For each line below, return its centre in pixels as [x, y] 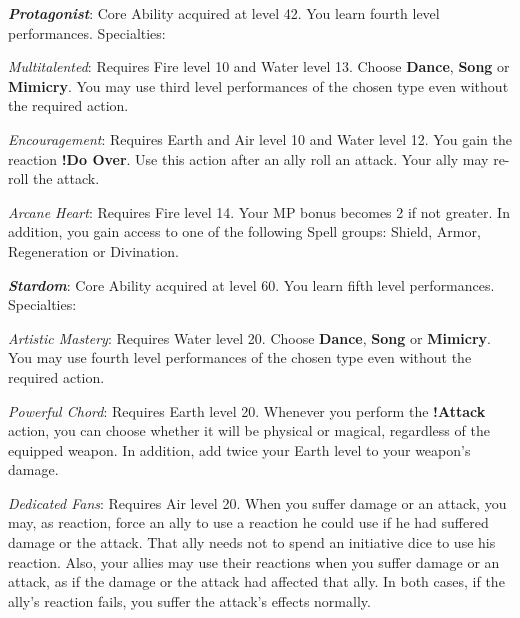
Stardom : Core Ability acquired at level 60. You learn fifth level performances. [251, 284]
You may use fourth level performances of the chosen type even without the [240, 357]
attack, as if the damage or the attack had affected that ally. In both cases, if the [256, 581]
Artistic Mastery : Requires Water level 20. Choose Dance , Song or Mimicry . [249, 337]
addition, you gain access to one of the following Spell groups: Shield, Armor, [244, 231]
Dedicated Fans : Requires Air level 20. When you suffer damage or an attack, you [257, 502]
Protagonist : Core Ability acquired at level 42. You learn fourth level [224, 13]
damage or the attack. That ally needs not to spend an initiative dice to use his [252, 542]
